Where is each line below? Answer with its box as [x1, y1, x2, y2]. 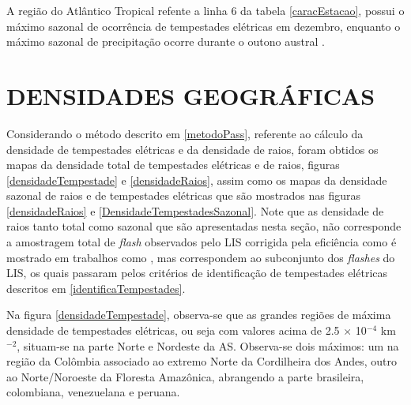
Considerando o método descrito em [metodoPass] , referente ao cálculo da [6, 125, 364, 141]
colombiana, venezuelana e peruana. [6, 384, 180, 400]
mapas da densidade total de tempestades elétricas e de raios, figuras [6, 156, 340, 173]
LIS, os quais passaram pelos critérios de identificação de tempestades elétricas [6, 264, 388, 281]
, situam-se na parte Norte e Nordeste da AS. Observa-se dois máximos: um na [17, 337, 399, 354]
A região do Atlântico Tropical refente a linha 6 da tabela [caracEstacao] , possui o [6, 2, 405, 18]
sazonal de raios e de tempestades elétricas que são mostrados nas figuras [6, 187, 361, 204]
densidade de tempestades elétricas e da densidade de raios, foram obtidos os [6, 141, 379, 157]
